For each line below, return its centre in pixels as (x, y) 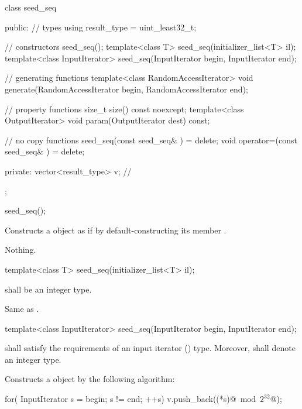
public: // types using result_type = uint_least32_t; (101, 27)
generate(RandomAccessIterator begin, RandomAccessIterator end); (126, 89)
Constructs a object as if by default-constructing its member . (116, 230)
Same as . (22, 309)
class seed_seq (31, 7)
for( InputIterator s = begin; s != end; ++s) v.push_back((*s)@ (121, 399)
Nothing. (20, 250)
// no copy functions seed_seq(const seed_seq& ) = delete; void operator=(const (151, 140)
